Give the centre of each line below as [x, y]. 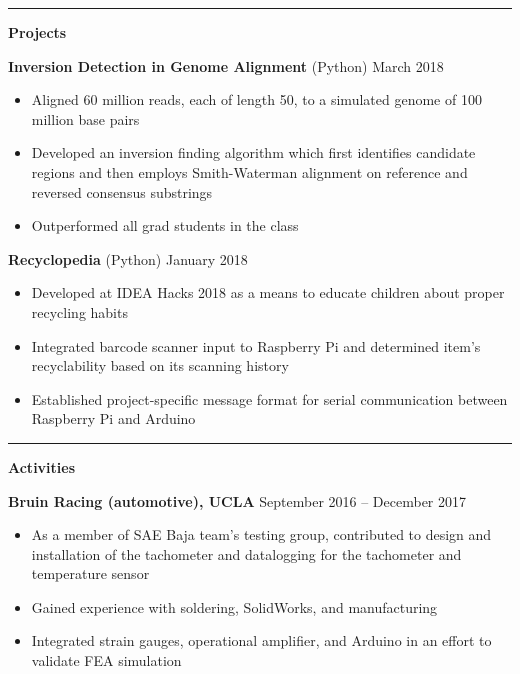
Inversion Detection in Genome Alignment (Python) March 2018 [226, 65]
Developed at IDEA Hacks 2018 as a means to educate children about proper [268, 292]
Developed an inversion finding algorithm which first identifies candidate [253, 152]
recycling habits [79, 311]
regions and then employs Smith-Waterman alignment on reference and [249, 171]
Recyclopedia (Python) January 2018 [128, 258]
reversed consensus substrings [122, 191]
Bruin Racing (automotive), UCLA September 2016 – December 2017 [237, 500]
